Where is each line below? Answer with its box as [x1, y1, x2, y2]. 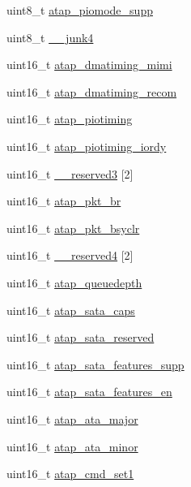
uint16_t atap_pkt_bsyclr [6, 219, 140, 236]
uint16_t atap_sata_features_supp [6, 356, 185, 373]
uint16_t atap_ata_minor [6, 437, 138, 455]
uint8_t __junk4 [6, 28, 94, 45]
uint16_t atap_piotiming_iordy [6, 137, 167, 154]
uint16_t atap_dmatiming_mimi [6, 56, 172, 73]
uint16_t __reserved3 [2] [6, 165, 134, 182]
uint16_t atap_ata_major [6, 410, 138, 427]
